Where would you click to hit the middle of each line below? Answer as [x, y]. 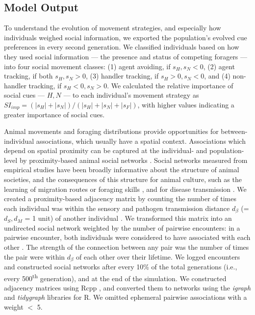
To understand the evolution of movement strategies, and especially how [113, 28]
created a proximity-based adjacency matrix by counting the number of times [120, 198]
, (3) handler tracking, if [122, 76]
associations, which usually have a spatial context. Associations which [141, 141]
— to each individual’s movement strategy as [131, 95]
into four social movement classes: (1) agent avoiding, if [87, 66]
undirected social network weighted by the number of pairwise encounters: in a [122, 227]
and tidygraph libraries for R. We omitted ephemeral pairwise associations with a [126, 297]
